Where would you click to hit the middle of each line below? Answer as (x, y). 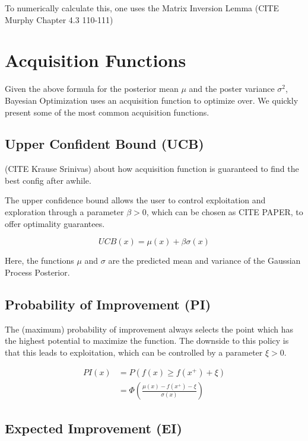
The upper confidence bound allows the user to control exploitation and (135, 200)
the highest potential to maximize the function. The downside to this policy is (147, 341)
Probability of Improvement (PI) (108, 304)
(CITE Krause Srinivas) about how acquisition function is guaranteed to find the (152, 169)
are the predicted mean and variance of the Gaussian (204, 261)
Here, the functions (39, 261)
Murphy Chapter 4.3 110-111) (59, 19)
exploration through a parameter (64, 212)
